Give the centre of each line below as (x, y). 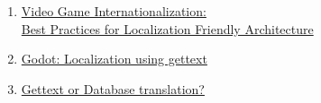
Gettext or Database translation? (113, 88)
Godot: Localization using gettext (114, 59)
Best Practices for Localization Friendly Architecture (167, 28)
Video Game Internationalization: (114, 11)
